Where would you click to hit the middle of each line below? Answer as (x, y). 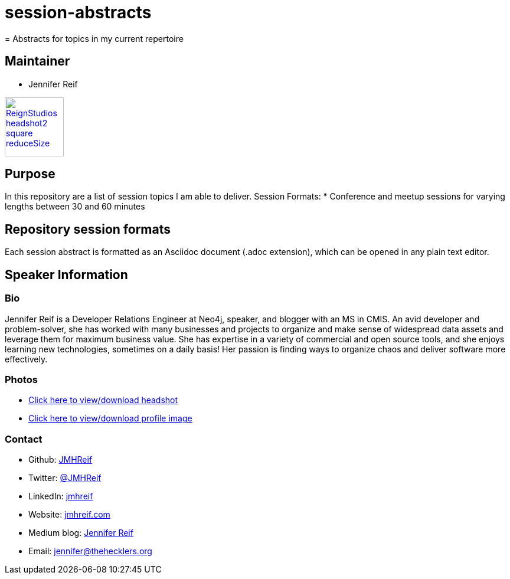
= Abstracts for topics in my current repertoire (94, 38)
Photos (21, 379)
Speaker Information (66, 274)
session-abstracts (78, 12)
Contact (24, 439)
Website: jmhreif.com (69, 514)
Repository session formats (88, 229)
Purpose (30, 174)
